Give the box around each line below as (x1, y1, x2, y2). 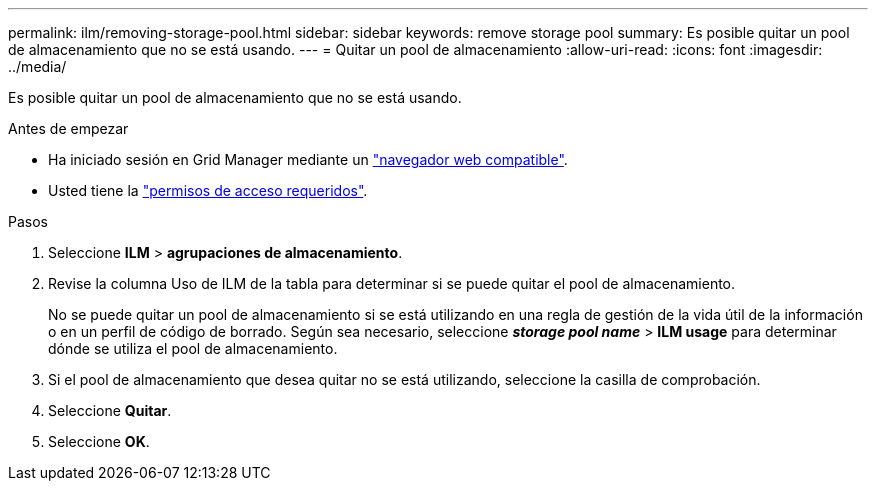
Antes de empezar (8, 120, 129, 137)
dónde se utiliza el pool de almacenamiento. (48, 340, 338, 357)
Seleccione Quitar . (48, 402, 172, 419)
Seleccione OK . (48, 433, 150, 450)
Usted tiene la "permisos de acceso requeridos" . (48, 182, 368, 199)
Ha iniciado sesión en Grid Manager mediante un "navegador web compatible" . (48, 151, 568, 168)
